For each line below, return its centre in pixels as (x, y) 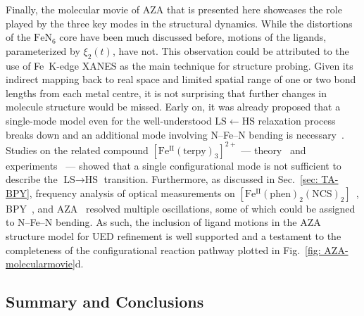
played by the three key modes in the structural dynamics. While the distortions (179, 23)
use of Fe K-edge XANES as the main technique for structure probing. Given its (180, 65)
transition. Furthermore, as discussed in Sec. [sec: (211, 179)
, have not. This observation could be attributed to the (231, 50)
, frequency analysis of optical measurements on (132, 192)
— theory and (274, 150)
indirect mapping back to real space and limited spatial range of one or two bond (181, 79)
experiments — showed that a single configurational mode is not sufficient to (174, 165)
